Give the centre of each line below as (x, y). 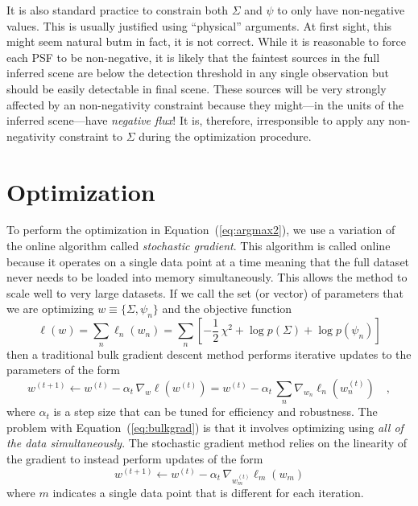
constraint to (91, 136)
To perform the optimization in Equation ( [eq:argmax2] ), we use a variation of (201, 230)
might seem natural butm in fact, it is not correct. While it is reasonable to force (206, 41)
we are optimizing (50, 309)
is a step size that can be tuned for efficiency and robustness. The (215, 411)
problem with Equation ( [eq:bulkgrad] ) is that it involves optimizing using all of (205, 427)
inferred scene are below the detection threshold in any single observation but (198, 73)
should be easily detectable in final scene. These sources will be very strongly (197, 88)
